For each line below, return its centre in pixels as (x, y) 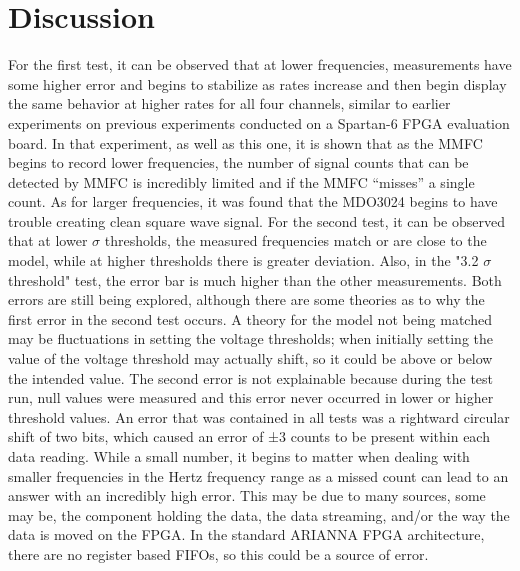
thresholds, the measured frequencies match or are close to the (295, 240)
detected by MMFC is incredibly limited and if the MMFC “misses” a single (241, 181)
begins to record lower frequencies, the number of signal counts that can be (238, 162)
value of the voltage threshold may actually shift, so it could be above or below (250, 358)
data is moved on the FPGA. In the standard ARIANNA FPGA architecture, (246, 534)
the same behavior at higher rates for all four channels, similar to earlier (229, 103)
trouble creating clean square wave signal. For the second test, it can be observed (256, 220)
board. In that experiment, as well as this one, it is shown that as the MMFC (245, 142)
